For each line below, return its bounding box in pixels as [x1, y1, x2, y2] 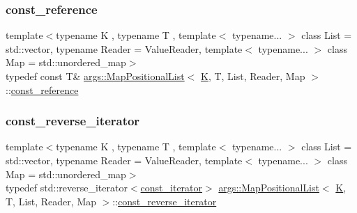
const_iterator [140, 180, 203, 195]
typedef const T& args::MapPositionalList [6, 69, 185, 83]
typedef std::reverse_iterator [6, 180, 128, 195]
